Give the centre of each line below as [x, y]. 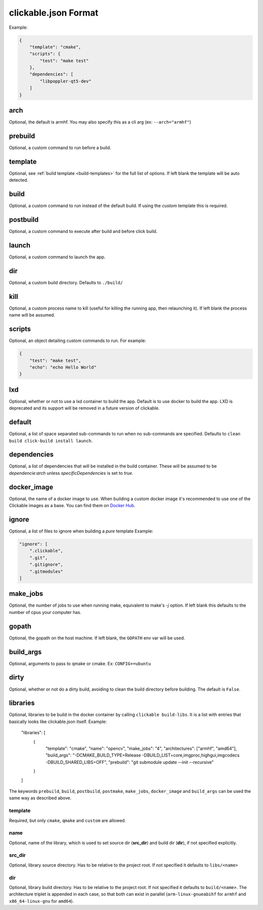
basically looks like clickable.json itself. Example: [58, 721]
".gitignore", [46, 565]
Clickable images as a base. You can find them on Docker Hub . [72, 506]
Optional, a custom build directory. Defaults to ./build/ [66, 282]
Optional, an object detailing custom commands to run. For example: [77, 341]
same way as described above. [40, 798]
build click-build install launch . [51, 441]
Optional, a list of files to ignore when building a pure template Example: [81, 531]
